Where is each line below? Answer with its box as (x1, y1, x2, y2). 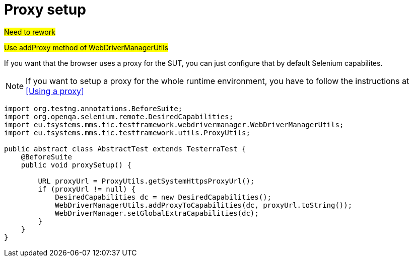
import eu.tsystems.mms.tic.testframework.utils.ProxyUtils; (4, 128, 250, 137)
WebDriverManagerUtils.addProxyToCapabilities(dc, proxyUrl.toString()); (55, 201, 353, 209)
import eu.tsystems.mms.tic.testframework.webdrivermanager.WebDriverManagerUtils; (4, 120, 344, 129)
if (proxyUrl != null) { (38, 185, 136, 193)
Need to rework (4, 27, 55, 36)
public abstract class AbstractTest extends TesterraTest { (4, 144, 246, 153)
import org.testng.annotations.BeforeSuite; (4, 104, 183, 113)
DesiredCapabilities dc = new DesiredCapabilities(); (55, 193, 272, 201)
